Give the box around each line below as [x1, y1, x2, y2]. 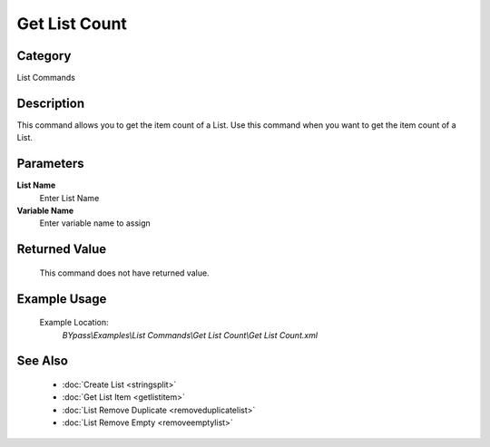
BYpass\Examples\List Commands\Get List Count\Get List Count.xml [62, 329, 318, 340]
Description [16, 95, 85, 111]
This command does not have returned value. [39, 267, 210, 278]
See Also [16, 354, 68, 369]
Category [16, 48, 72, 63]
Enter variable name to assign [39, 218, 152, 228]
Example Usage [16, 291, 107, 306]
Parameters [16, 156, 84, 171]
